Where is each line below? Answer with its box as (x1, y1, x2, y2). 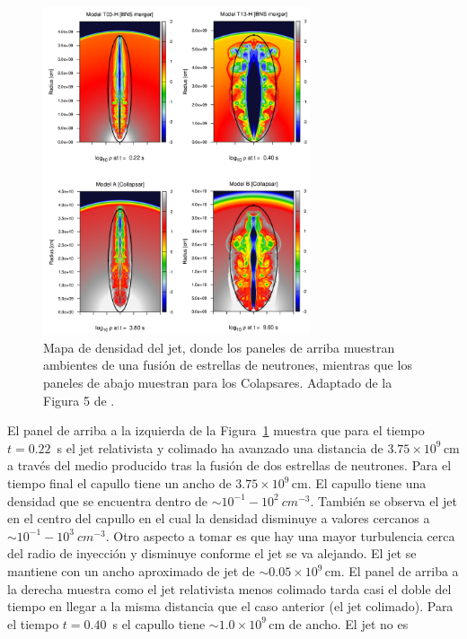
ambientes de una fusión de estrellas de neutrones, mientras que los (43, 355, 412, 374)
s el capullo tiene (112, 614, 206, 633)
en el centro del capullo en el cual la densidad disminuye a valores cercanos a (7, 509, 430, 528)
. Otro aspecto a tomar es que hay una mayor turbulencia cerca (105, 526, 455, 545)
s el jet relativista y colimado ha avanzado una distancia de (57, 438, 383, 457)
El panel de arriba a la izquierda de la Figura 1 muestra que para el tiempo (7, 421, 425, 440)
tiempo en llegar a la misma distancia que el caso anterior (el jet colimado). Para (7, 597, 454, 616)
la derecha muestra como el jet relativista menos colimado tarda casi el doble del (7, 579, 452, 598)
